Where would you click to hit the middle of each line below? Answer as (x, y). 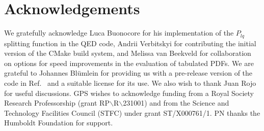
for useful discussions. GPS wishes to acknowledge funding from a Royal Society (129, 93)
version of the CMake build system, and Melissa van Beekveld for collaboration (128, 53)
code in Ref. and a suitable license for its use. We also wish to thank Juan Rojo (130, 83)
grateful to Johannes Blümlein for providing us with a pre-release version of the (128, 73)
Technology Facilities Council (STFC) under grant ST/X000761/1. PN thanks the (132, 112)
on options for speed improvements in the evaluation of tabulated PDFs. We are (129, 63)
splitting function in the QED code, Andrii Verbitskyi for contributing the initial (130, 43)
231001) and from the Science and (176, 103)
